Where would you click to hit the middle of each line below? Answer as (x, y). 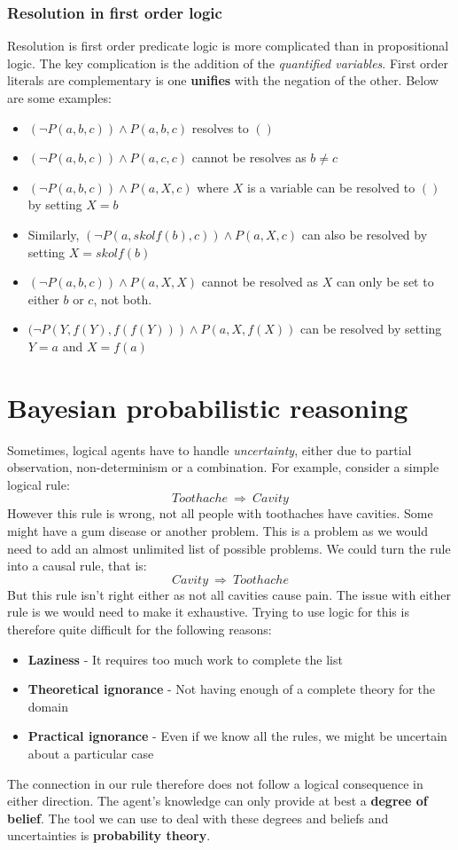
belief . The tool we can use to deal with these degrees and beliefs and (198, 818)
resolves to (220, 127)
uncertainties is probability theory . (109, 835)
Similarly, (54, 234)
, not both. (123, 299)
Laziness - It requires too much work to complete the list (185, 659)
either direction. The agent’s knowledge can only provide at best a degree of (217, 801)
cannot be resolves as (249, 157)
